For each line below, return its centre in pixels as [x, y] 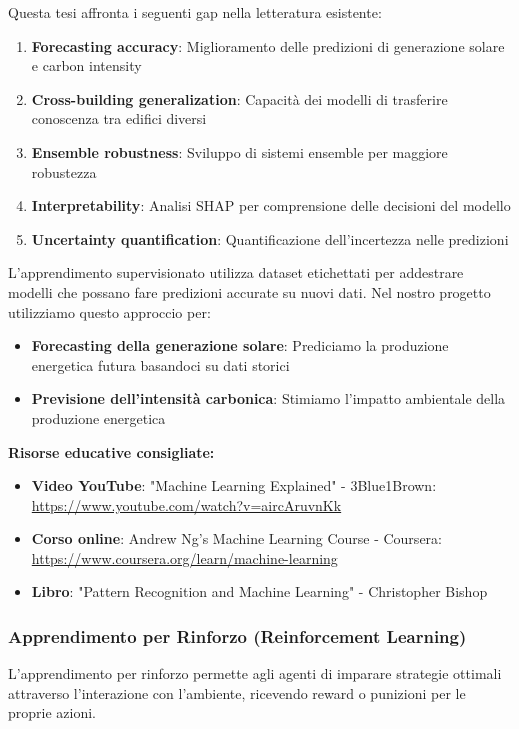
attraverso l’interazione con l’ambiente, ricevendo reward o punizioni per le [237, 692]
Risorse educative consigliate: [111, 451]
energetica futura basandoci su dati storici [160, 364]
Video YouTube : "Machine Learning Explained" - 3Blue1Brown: [234, 485]
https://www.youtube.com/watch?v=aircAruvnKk [186, 504]
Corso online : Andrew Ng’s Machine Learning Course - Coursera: [236, 538]
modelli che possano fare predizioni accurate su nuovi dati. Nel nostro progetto [249, 291]
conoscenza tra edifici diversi [119, 118]
